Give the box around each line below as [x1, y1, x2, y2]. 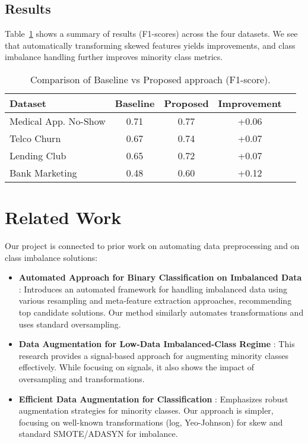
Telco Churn [9, 131, 61, 145]
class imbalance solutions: [5, 251, 98, 263]
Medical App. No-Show [9, 114, 106, 128]
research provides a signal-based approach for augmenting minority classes [18, 349, 288, 361]
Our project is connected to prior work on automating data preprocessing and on [5, 240, 300, 252]
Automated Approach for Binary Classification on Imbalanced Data [18, 271, 302, 284]
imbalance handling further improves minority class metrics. [5, 51, 223, 63]
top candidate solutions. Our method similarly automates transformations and [18, 306, 304, 319]
